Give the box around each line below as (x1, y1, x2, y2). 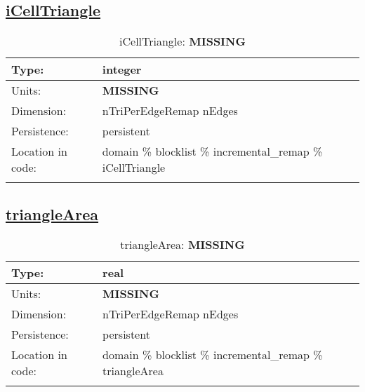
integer (102, 61, 142, 78)
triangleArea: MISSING (120, 236, 245, 253)
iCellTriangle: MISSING (119, 33, 246, 50)
